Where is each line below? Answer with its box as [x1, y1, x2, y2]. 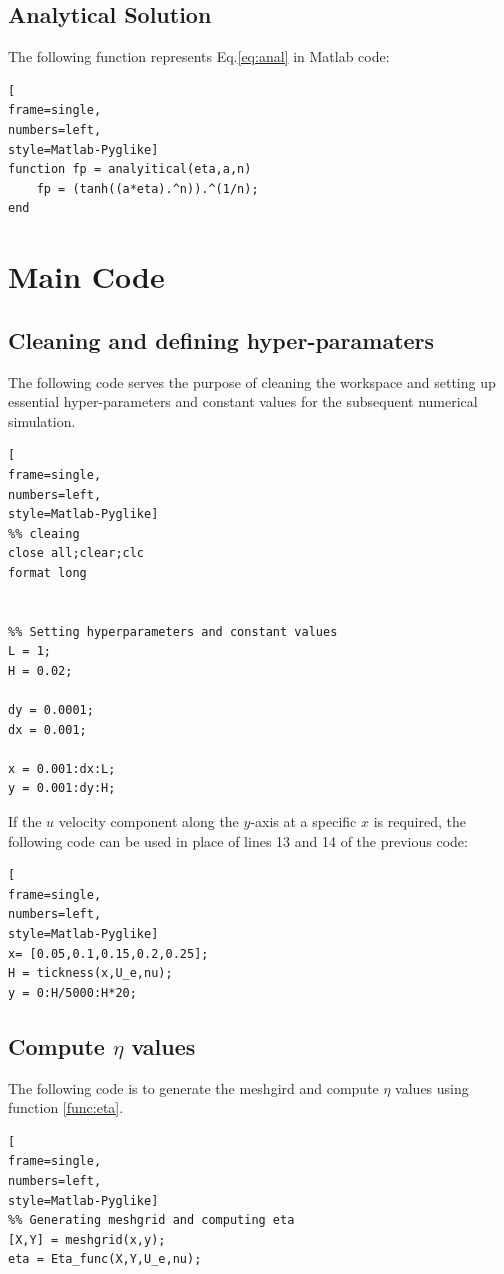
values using [395, 1077, 469, 1098]
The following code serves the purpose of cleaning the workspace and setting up [8, 371, 496, 392]
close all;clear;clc [8, 546, 145, 561]
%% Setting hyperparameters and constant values [8, 624, 338, 639]
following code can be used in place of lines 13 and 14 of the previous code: [8, 830, 468, 851]
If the [8, 811, 42, 831]
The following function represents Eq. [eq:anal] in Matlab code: [8, 46, 390, 67]
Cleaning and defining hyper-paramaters [8, 324, 435, 355]
